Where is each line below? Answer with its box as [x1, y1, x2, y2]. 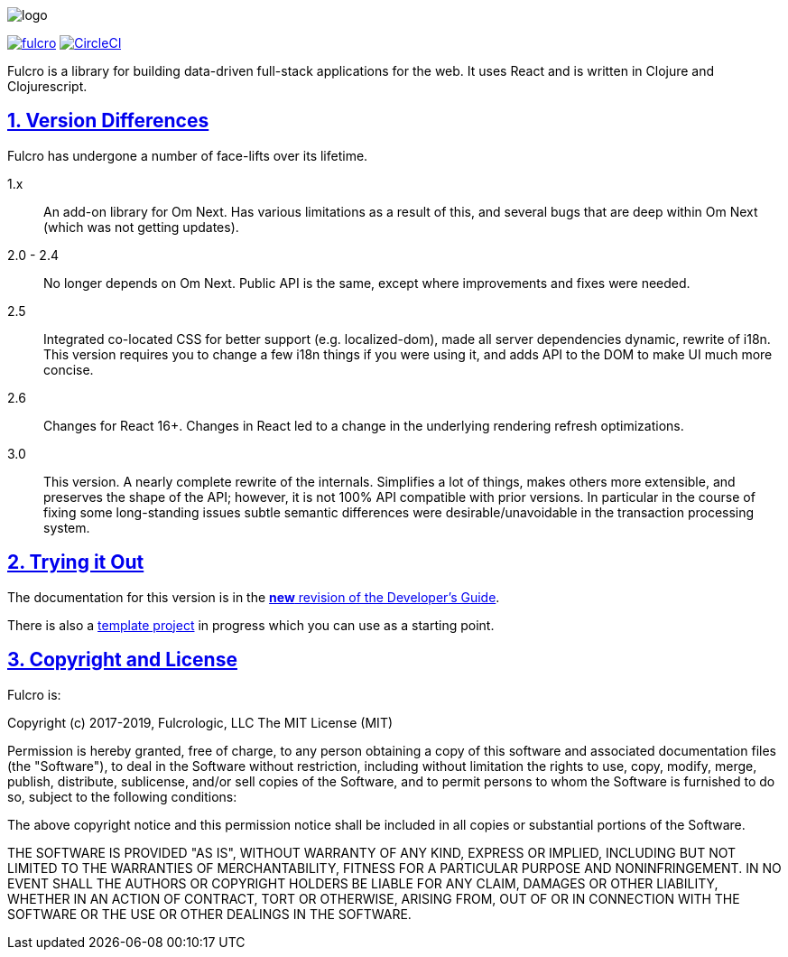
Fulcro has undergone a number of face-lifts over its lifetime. [7, 147, 368, 163]
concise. [43, 361, 94, 377]
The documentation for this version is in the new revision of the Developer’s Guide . [7, 589, 500, 605]
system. [43, 519, 90, 535]
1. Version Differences [7, 109, 209, 133]
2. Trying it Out [7, 551, 144, 574]
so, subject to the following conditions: [7, 788, 237, 804]
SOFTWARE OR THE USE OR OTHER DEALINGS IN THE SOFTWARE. [7, 906, 412, 922]
